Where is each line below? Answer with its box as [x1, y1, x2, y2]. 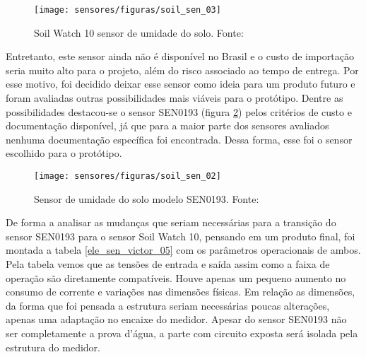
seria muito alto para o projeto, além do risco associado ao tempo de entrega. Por [6, 62, 359, 77]
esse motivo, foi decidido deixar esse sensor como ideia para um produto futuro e [6, 76, 355, 91]
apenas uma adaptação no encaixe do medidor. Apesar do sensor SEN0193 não [6, 312, 347, 327]
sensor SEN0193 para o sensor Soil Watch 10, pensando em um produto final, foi [6, 228, 355, 243]
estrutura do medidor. [6, 339, 100, 354]
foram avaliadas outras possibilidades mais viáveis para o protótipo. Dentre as [6, 90, 343, 105]
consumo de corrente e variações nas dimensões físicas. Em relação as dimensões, [6, 284, 355, 299]
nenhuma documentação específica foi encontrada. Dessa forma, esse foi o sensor [6, 131, 353, 146]
